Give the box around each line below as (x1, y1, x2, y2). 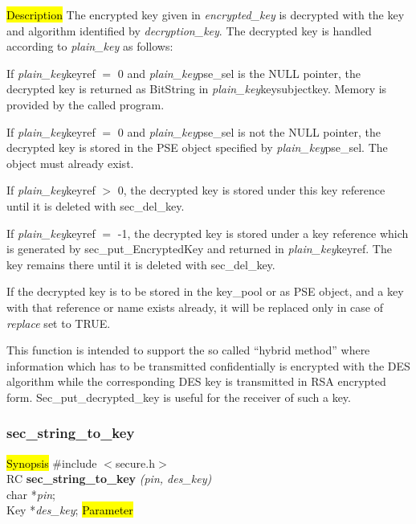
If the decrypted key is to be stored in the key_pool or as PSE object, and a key (6, 283, 404, 300)
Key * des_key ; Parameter (6, 501, 133, 518)
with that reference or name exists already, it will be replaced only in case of (6, 298, 384, 315)
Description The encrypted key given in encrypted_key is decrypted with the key (6, 6, 405, 23)
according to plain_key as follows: (6, 38, 173, 55)
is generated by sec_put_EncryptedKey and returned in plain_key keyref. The (6, 240, 392, 257)
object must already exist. (6, 154, 134, 171)
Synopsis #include (6, 454, 97, 471)
